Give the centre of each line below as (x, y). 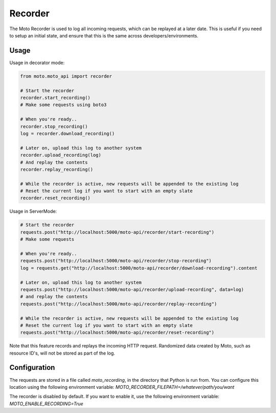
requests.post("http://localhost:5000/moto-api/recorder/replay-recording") (119, 304)
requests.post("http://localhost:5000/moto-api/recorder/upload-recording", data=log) (132, 289)
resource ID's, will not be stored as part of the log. (62, 353)
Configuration (32, 368)
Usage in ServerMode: (33, 211)
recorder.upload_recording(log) (61, 155)
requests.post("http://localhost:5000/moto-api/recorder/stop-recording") (116, 261)
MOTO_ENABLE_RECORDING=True (47, 404)
